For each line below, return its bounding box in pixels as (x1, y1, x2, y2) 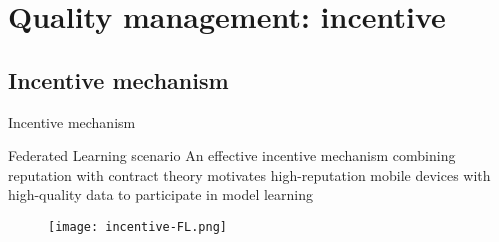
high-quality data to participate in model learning (8, 184, 314, 205)
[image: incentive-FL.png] (48, 219, 227, 234)
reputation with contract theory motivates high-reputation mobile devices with (8, 164, 491, 185)
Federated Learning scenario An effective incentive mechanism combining (8, 145, 456, 166)
